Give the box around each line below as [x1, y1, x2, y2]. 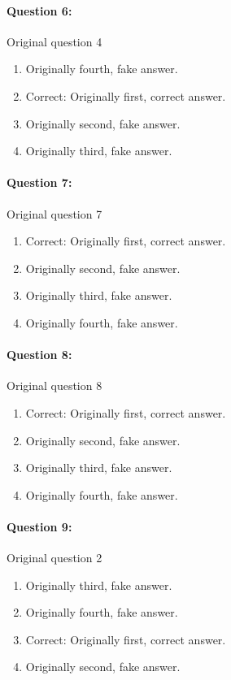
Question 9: [7, 518, 72, 535]
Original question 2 [7, 549, 102, 566]
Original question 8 [7, 377, 102, 394]
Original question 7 [7, 205, 102, 222]
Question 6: [7, 2, 72, 19]
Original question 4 [7, 32, 102, 50]
